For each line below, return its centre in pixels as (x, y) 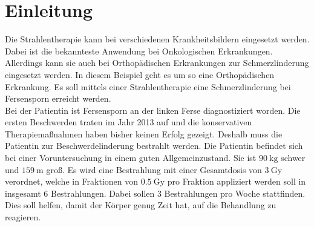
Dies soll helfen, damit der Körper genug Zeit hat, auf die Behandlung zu (141, 205)
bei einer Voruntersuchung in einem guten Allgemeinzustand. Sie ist (131, 158)
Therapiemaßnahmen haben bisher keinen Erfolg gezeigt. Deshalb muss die (144, 133)
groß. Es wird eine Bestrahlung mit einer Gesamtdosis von (154, 169)
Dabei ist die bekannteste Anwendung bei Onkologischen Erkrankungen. (139, 51)
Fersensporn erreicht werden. (58, 98)
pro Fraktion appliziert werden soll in (237, 181)
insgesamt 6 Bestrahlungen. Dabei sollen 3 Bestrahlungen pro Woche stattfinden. (155, 193)
